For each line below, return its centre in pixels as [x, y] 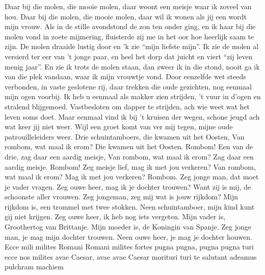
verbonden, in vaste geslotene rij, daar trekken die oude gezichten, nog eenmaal [128, 86]
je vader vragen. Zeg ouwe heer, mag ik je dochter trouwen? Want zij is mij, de [128, 186]
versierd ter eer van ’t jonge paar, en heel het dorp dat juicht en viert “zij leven [129, 56]
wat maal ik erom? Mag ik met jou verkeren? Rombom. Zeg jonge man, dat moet [132, 177]
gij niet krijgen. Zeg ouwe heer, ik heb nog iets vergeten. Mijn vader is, [115, 216]
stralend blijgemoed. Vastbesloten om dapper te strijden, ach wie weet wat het [127, 106]
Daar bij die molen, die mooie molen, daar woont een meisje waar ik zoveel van [128, 6]
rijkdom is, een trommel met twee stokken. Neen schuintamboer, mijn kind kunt [130, 206]
